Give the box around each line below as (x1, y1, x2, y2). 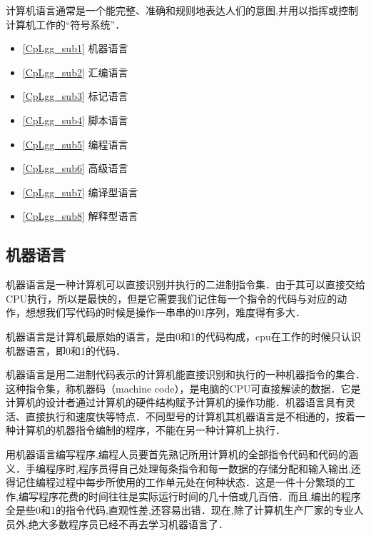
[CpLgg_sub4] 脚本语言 (22, 112, 128, 127)
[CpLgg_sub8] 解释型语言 (22, 208, 138, 223)
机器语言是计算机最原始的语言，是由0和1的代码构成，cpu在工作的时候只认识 (6, 328, 361, 343)
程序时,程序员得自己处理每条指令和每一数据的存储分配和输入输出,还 (45, 460, 361, 475)
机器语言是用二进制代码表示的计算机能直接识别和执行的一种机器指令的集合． (6, 367, 365, 382)
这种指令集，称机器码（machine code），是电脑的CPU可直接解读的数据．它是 (6, 380, 361, 395)
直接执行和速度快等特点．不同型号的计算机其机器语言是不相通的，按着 (25, 408, 355, 423)
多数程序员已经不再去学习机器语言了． (48, 517, 228, 532)
